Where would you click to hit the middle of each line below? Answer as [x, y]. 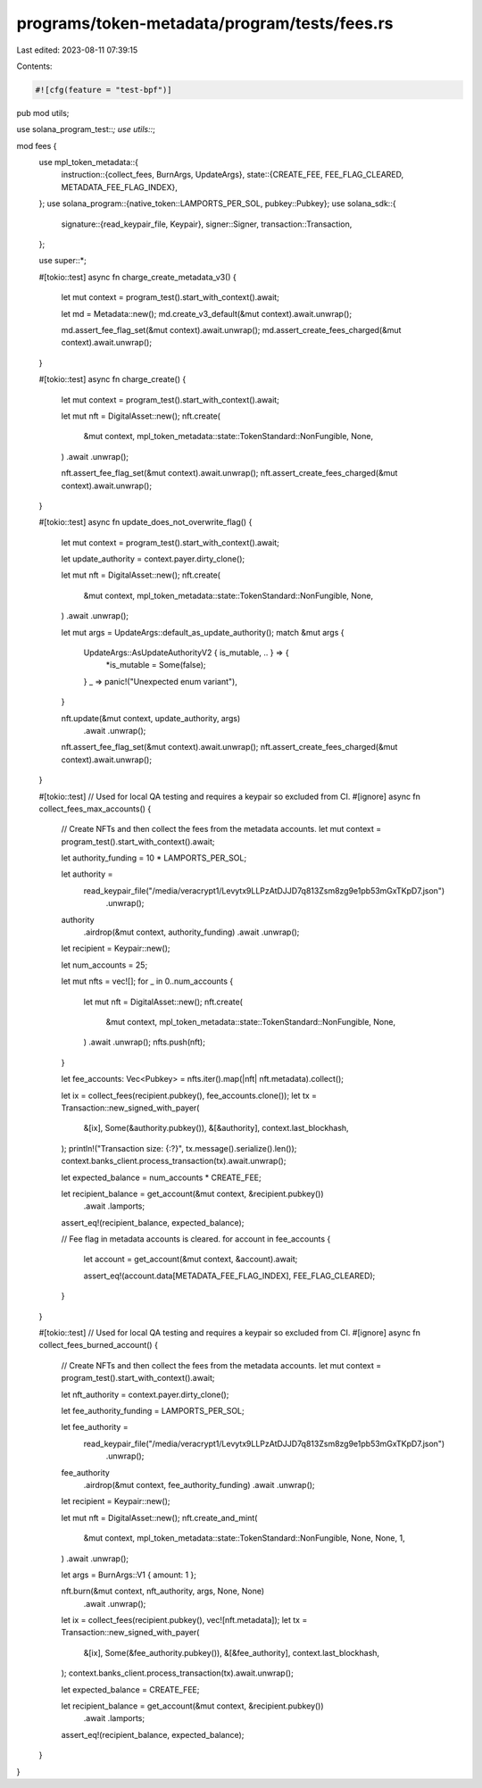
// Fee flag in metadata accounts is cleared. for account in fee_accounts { [196, 1239]
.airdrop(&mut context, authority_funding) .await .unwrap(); [191, 932]
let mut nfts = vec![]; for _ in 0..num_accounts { [147, 981]
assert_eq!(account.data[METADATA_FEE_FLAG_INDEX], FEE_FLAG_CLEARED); [229, 1276]
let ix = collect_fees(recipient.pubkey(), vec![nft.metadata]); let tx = [184, 1620]
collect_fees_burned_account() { [98, 1345]
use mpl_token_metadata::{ [88, 162]
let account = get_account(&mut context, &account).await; [191, 1260]
